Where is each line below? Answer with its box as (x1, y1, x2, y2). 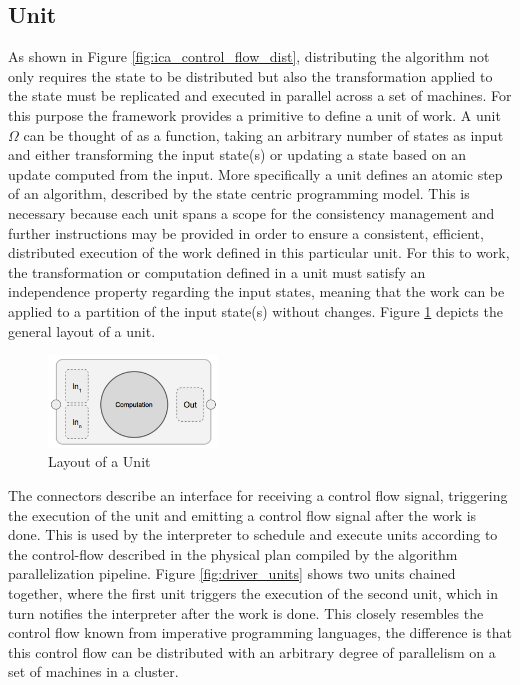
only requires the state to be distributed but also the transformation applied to (8, 65, 493, 86)
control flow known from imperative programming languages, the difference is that (8, 622, 512, 643)
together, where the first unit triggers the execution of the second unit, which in (8, 583, 499, 604)
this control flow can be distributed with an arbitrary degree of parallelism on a (8, 641, 496, 662)
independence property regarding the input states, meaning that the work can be (8, 281, 505, 302)
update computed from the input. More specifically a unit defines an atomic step (8, 163, 503, 184)
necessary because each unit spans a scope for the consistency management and (8, 202, 495, 223)
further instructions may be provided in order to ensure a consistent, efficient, (8, 222, 484, 243)
